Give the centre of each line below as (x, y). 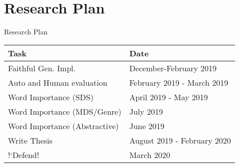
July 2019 (146, 111)
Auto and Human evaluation (58, 82)
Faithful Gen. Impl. (42, 68)
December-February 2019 (173, 68)
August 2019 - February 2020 (180, 140)
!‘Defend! (24, 155)
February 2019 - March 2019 (179, 82)
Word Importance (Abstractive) (64, 126)
